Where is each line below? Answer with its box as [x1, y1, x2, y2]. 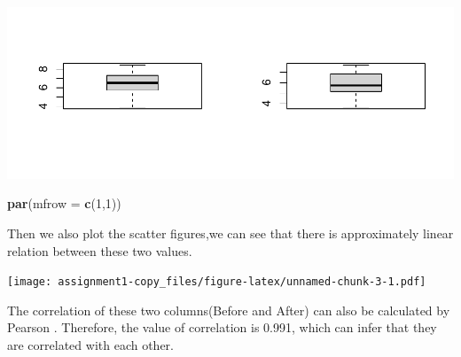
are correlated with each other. [7, 336, 174, 354]
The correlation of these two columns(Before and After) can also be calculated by [7, 300, 450, 319]
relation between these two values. [7, 241, 192, 260]
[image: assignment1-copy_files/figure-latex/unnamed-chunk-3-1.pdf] [7, 276, 426, 289]
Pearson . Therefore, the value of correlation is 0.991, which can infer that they [7, 318, 437, 337]
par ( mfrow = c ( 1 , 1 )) [7, 194, 121, 213]
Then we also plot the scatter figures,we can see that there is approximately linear [7, 224, 454, 243]
